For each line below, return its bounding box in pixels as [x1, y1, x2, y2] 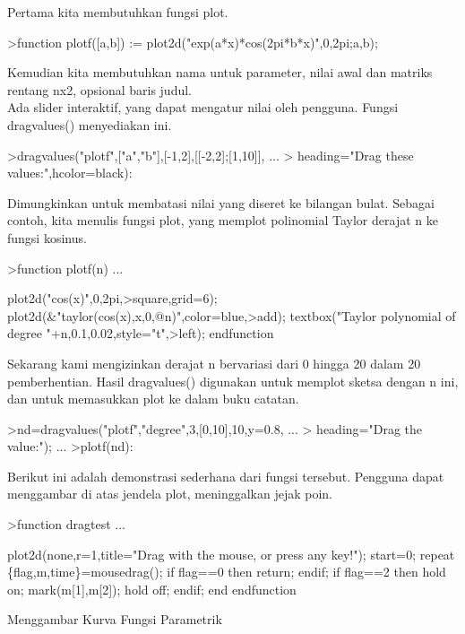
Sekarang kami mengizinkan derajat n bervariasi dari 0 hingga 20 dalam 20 [7, 353, 421, 372]
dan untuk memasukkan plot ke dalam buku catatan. [7, 389, 299, 408]
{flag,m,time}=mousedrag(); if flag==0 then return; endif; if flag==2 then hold [7, 562, 446, 581]
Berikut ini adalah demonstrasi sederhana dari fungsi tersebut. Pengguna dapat [7, 466, 444, 485]
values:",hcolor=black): [7, 163, 133, 182]
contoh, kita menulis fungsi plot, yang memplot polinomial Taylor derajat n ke [7, 211, 438, 230]
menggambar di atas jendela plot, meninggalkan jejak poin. [7, 484, 332, 503]
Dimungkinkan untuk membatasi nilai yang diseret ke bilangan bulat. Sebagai [7, 193, 435, 212]
